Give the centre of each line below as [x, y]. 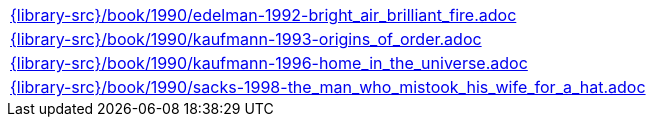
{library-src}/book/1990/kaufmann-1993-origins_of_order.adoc [246, 39]
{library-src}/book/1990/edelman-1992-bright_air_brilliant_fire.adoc [263, 15]
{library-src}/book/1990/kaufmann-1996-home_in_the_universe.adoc [269, 63]
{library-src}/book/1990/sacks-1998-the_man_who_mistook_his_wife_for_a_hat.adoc [328, 87]
